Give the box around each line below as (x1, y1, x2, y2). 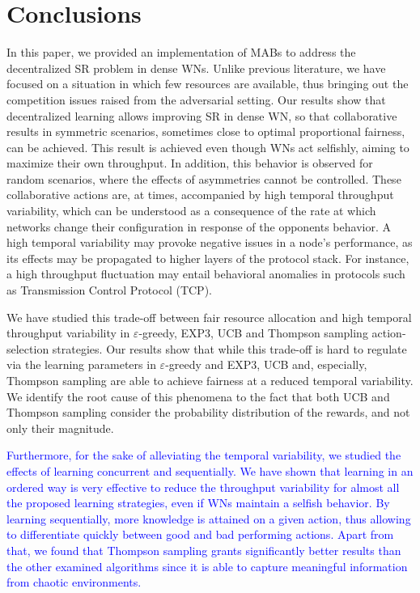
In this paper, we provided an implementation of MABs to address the (6, 44, 356, 61)
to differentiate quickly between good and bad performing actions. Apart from (6, 526, 394, 543)
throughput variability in (6, 324, 130, 341)
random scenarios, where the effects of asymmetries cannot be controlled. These (6, 170, 401, 187)
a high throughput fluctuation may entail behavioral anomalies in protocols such (6, 265, 405, 282)
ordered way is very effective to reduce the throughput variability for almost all (6, 478, 400, 495)
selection (6, 340, 49, 357)
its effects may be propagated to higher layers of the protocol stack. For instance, (6, 249, 409, 266)
